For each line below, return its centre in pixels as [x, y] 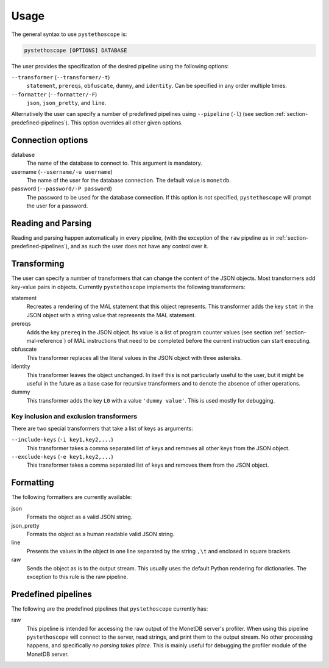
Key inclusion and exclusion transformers [74, 416]
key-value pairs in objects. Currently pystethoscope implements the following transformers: [128, 287]
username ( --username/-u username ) [62, 171]
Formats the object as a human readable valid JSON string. [101, 534]
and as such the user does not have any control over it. [140, 246]
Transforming [38, 264]
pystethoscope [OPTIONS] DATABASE [76, 50]
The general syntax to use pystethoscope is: [69, 34]
